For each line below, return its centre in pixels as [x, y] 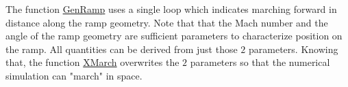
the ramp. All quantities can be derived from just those [122, 49]
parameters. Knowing [294, 49]
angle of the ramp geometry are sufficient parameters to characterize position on [174, 36]
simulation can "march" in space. [74, 75]
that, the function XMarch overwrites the [92, 62]
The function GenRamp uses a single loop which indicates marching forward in [171, 9]
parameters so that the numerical [260, 62]
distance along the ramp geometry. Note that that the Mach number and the [167, 22]
